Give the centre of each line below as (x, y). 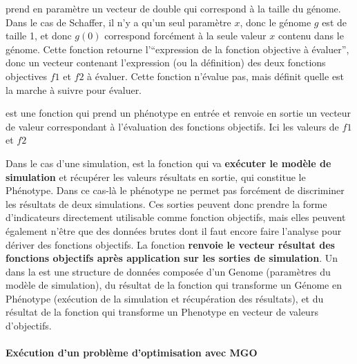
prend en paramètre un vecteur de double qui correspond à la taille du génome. (173, 8)
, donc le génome (276, 22)
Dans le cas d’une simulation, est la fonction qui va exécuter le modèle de (168, 163)
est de (334, 22)
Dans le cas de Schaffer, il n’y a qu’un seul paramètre (118, 22)
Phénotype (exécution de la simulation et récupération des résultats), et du (165, 298)
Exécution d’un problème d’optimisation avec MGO (132, 353)
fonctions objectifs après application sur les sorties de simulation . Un (172, 258)
